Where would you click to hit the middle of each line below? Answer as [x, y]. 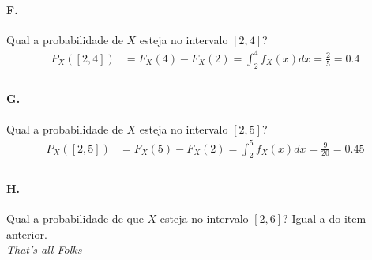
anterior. [27, 234]
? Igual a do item [325, 219]
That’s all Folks [44, 249]
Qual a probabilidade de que [75, 219]
